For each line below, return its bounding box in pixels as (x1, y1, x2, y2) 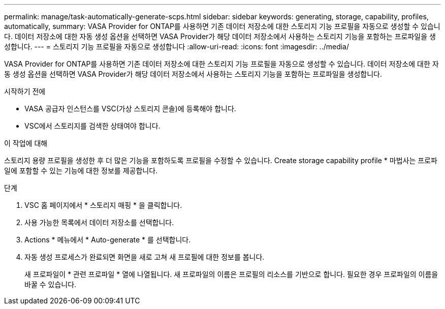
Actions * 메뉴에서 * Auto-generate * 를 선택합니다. (24, 235, 191, 244)
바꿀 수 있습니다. (24, 280, 77, 289)
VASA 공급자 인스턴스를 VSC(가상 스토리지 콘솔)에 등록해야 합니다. (24, 104, 236, 113)
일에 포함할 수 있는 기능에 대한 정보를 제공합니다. (4, 166, 158, 175)
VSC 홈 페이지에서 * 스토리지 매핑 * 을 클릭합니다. (24, 201, 182, 209)
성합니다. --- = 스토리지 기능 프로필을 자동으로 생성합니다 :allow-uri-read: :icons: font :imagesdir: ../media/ (4, 42, 349, 51)
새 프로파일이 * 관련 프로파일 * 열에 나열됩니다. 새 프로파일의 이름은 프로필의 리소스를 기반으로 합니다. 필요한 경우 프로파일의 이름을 (24, 270, 438, 279)
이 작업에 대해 (4, 139, 48, 147)
